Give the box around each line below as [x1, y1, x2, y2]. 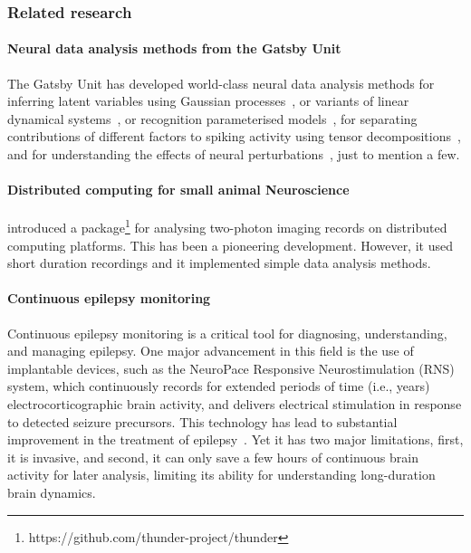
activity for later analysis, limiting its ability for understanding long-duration [7, 465, 436, 484]
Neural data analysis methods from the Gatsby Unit [7, 39, 341, 58]
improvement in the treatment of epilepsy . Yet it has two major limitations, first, [7, 430, 464, 449]
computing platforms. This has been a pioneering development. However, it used [7, 235, 453, 254]
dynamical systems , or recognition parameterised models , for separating [7, 109, 418, 128]
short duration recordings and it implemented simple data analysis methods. [7, 253, 431, 272]
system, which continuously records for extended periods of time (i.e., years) [7, 377, 430, 396]
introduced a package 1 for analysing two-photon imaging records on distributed [7, 215, 447, 237]
